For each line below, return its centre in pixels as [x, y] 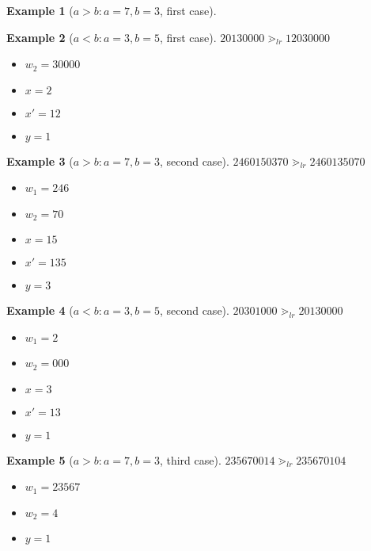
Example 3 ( [40, 161]
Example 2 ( [40, 37]
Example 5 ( [40, 459]
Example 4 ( [40, 310]
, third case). [190, 459]
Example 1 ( [40, 10]
